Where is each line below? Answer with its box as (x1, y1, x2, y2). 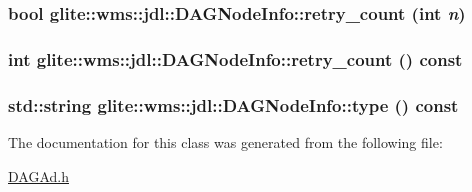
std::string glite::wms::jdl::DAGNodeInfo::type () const (8, 92, 459, 117)
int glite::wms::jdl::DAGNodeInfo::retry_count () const (8, 46, 463, 71)
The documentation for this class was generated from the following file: (8, 131, 443, 152)
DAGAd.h (8, 165, 69, 186)
